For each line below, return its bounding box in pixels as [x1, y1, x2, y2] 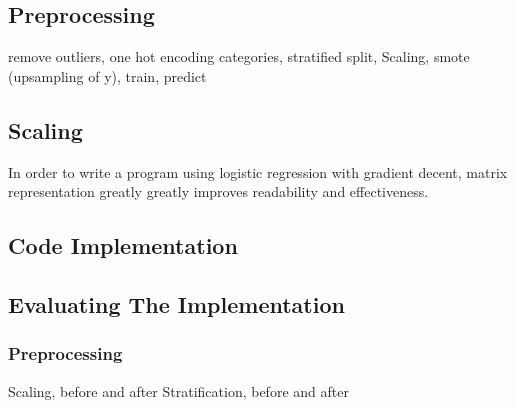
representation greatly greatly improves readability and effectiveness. [8, 181, 429, 202]
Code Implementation [8, 230, 238, 261]
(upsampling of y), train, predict [8, 65, 207, 86]
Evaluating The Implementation [8, 288, 345, 319]
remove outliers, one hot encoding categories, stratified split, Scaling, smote [8, 46, 470, 67]
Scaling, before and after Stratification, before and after [8, 380, 349, 401]
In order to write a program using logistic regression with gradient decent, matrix [8, 161, 508, 182]
